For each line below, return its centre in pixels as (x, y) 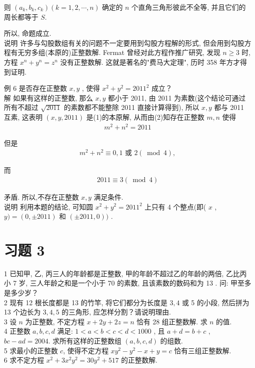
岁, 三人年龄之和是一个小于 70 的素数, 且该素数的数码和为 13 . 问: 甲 (128, 283)
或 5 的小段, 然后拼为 (216, 302)
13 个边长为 (22, 312)
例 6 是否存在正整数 (36, 88)
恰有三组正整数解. (203, 350)
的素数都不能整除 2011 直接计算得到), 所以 (132, 107)
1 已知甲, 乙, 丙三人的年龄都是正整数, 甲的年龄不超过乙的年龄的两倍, (114, 273)
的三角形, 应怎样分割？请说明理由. (116, 312)
